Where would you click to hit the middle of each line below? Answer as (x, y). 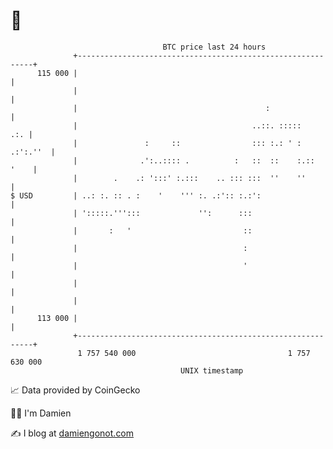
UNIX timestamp (212, 370)
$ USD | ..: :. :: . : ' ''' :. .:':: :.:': (136, 195)
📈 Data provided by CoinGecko (75, 390)
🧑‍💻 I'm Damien (41, 413)
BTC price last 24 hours (214, 47)
